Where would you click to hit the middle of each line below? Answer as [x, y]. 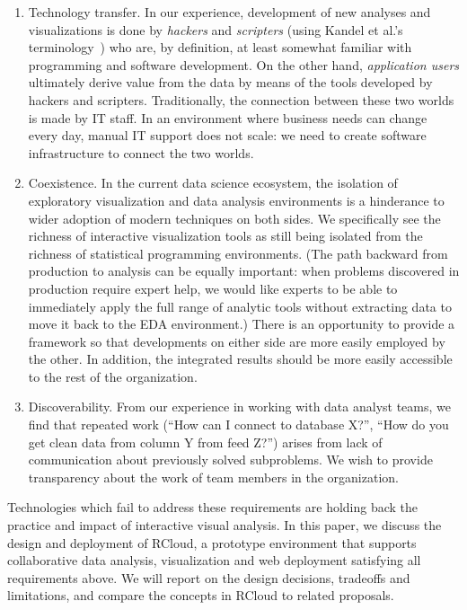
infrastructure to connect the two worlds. [141, 152]
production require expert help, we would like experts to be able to [213, 288]
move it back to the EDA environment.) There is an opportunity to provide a [242, 324]
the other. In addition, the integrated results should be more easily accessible [240, 359]
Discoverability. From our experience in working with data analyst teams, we [239, 407]
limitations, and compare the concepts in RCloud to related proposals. [201, 595]
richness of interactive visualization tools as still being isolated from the [225, 236]
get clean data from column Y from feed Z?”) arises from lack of [205, 442]
